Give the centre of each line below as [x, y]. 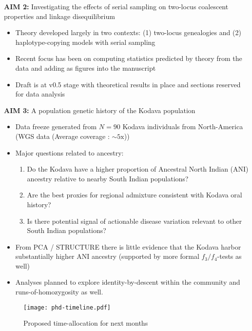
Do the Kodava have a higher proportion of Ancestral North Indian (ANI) [138, 169]
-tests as [229, 256]
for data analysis [40, 94]
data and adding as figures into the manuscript [86, 68]
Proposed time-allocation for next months [86, 323]
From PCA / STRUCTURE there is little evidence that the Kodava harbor [128, 246]
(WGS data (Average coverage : [62, 136]
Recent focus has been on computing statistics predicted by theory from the [129, 58]
